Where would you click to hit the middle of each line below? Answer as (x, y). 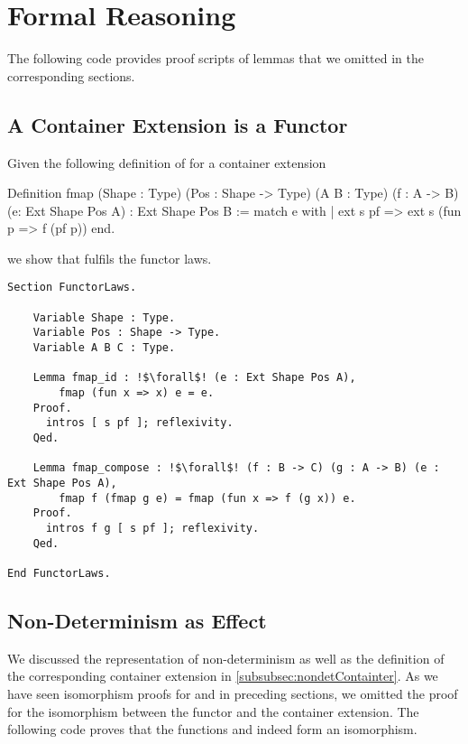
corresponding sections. (71, 75)
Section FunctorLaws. (72, 288)
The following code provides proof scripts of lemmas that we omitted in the (216, 58)
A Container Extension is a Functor (178, 124)
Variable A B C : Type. (104, 348)
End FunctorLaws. (59, 573)
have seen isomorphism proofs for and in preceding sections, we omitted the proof (233, 693)
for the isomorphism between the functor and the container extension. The (213, 711)
